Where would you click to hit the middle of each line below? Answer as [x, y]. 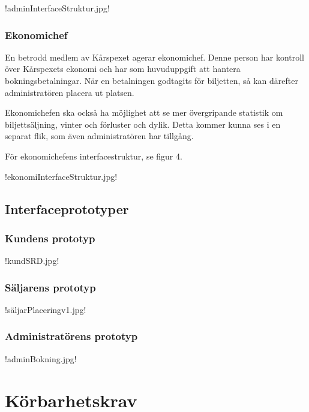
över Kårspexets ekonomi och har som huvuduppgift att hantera [123, 69]
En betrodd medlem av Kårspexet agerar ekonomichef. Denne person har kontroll [154, 57]
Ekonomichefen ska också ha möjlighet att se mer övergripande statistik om [144, 112]
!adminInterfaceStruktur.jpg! [57, 8]
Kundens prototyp [50, 238]
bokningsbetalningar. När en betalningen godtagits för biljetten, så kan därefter [151, 80]
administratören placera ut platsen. [70, 92]
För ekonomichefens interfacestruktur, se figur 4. [94, 156]
